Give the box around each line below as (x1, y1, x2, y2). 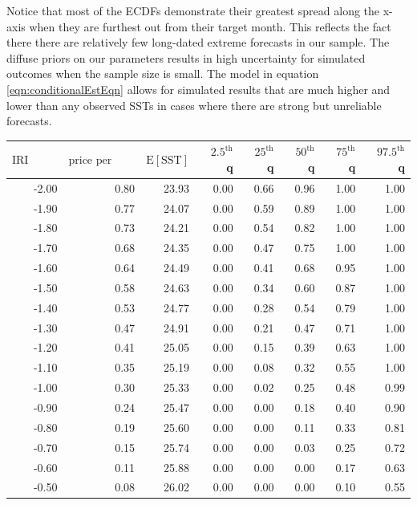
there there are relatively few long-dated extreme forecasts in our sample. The (6, 34, 390, 51)
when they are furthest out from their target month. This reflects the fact (29, 18, 391, 35)
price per (68, 155, 112, 167)
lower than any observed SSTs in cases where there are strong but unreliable (6, 96, 382, 113)
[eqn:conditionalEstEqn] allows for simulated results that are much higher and (6, 80, 391, 97)
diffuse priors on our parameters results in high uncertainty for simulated (6, 49, 366, 66)
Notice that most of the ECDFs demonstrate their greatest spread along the (6, 2, 380, 18)
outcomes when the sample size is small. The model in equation (6, 65, 319, 82)
